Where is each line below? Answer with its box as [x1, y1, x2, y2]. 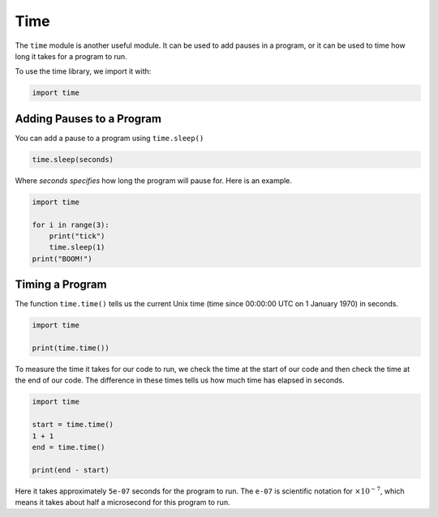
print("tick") [49, 231, 105, 241]
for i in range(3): [32, 220, 109, 229]
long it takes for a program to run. [15, 51, 127, 61]
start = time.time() [32, 420, 114, 429]
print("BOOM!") [32, 254, 92, 263]
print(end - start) [32, 465, 109, 474]
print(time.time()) [32, 343, 109, 352]
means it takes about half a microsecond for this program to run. [15, 498, 230, 507]
